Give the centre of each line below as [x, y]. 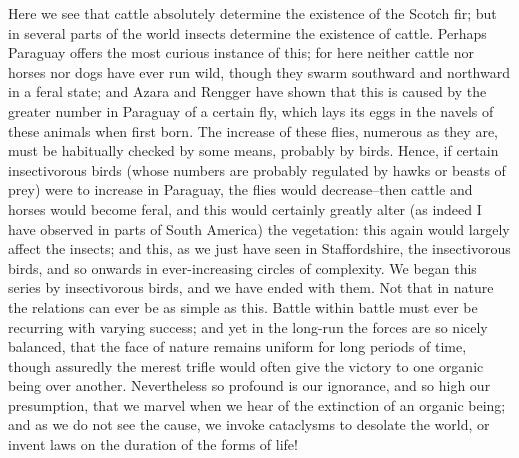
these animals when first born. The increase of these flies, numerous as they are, [253, 130]
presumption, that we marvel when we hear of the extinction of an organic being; [257, 404]
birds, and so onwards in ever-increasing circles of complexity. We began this [242, 267]
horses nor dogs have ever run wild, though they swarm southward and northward [259, 71]
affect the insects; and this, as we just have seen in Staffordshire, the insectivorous [259, 248]
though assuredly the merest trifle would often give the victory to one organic [246, 365]
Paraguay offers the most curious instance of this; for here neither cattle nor [241, 52]
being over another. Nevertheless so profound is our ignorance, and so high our [249, 385]
